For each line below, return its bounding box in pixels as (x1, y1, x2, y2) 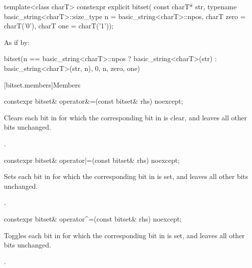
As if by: (4, 37, 30, 47)
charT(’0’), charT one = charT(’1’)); (4, 21, 114, 31)
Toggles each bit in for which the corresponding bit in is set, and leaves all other (4, 230, 245, 240)
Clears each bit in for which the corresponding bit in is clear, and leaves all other (4, 112, 247, 122)
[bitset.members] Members (4, 79, 81, 89)
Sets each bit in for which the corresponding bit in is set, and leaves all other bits (4, 171, 248, 181)
